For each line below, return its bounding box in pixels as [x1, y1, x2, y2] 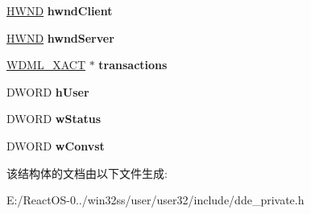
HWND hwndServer [6, 29, 114, 46]
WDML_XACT [6, 56, 85, 73]
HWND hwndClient [6, 2, 113, 19]
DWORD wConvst [6, 137, 105, 154]
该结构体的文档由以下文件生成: [6, 164, 168, 181]
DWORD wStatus [6, 110, 102, 127]
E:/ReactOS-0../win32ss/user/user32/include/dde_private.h [6, 191, 305, 208]
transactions [98, 56, 168, 73]
